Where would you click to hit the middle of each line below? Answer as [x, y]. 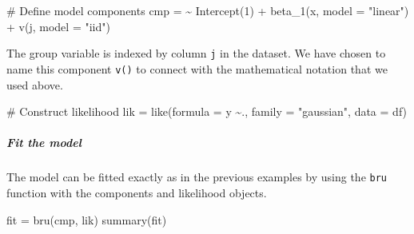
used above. [35, 84]
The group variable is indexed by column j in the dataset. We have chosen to [196, 53]
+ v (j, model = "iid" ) [58, 26]
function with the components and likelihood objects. [137, 192]
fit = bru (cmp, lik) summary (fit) [87, 219]
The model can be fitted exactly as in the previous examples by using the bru [197, 177]
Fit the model [44, 143]
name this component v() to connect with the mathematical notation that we [197, 68]
